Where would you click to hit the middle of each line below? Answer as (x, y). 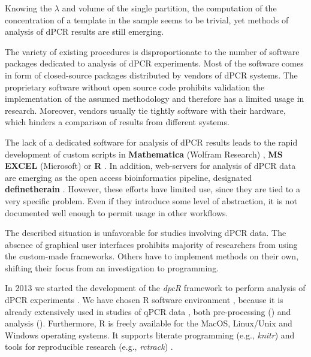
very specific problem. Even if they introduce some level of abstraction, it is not (151, 200)
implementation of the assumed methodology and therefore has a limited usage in (155, 99)
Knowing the (28, 8)
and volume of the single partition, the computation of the (169, 8)
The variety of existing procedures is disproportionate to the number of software (152, 51)
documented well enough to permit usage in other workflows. (117, 212)
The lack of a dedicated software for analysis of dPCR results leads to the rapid (151, 142)
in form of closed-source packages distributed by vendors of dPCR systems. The (151, 75)
